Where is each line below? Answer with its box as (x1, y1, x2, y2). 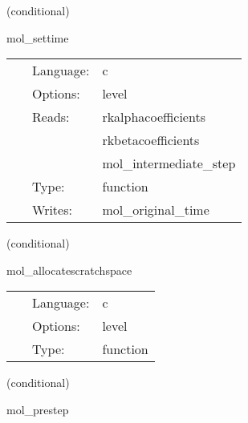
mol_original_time (102, 200, 209, 220)
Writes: (32, 200, 72, 220)
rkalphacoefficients (102, 107, 205, 127)
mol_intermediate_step (102, 154, 236, 173)
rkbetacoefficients (102, 131, 200, 150)
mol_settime (6, 29, 69, 46)
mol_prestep (6, 401, 69, 417)
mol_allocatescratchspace (6, 261, 132, 278)
